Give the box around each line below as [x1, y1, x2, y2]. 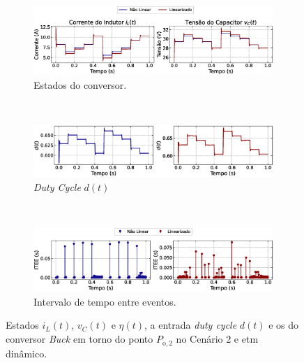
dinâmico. [6, 346, 47, 360]
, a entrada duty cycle [144, 318, 237, 332]
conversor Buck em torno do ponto [6, 332, 153, 346]
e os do [268, 318, 299, 332]
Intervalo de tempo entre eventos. [33, 294, 176, 308]
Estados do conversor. [33, 77, 127, 92]
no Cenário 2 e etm [176, 332, 259, 346]
